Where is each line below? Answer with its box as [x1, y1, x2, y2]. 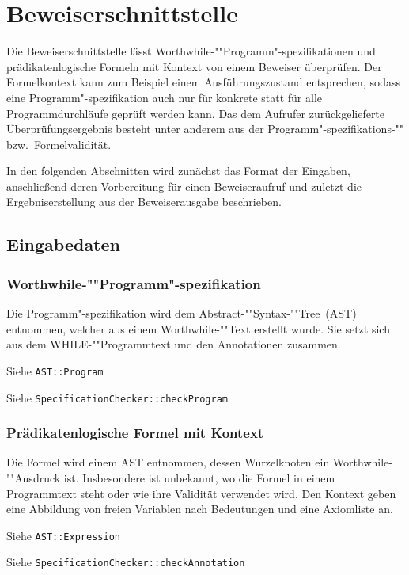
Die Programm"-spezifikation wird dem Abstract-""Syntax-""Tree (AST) [6, 305, 357, 322]
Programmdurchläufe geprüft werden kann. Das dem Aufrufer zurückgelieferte [6, 105, 385, 121]
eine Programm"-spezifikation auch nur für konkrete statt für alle [6, 89, 323, 105]
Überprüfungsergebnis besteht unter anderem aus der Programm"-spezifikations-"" [6, 120, 404, 137]
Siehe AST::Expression [6, 527, 120, 543]
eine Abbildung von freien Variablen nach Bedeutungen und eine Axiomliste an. [6, 501, 393, 517]
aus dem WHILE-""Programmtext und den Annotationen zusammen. [6, 336, 341, 352]
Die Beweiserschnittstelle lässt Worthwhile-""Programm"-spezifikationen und [6, 43, 376, 59]
